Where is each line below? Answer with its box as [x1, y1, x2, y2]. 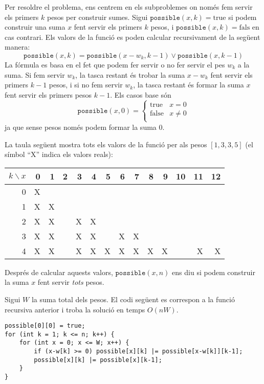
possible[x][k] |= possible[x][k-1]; [34, 356, 162, 364]
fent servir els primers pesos [5, 89, 92, 100]
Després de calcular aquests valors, [5, 266, 113, 277]
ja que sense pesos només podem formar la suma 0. [5, 121, 165, 132]
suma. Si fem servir [5, 69, 65, 80]
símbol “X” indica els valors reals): [5, 149, 113, 160]
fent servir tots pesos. [37, 277, 104, 287]
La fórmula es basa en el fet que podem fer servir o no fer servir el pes [5, 59, 225, 70]
